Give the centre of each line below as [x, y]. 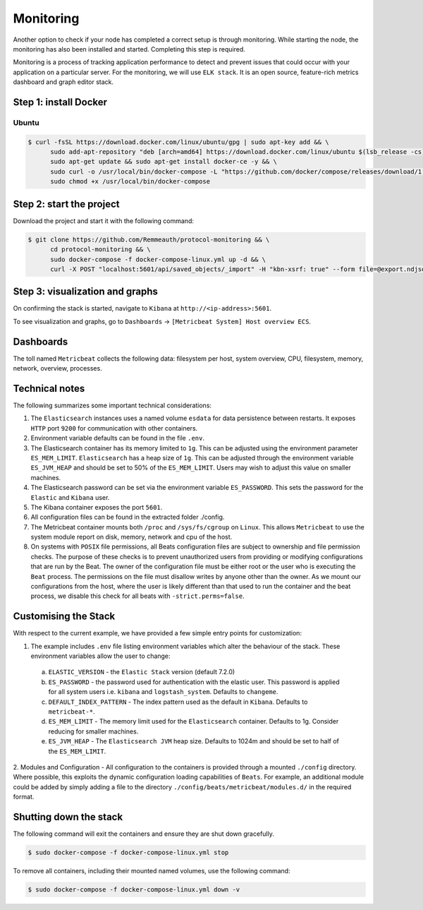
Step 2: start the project [66, 204]
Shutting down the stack [68, 816]
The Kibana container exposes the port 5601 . [97, 507]
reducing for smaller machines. [93, 731]
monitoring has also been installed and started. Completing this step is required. [129, 49]
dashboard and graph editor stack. [63, 82]
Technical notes [49, 388]
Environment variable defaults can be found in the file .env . [117, 438]
